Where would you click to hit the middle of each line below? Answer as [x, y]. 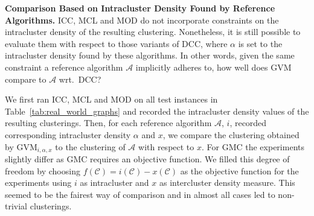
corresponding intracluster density [68, 134]
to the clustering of [90, 146]
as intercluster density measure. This [227, 183]
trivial [16, 206]
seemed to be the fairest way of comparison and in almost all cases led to [140, 194]
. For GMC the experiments [253, 146]
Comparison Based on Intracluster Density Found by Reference [140, 8]
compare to [26, 79]
